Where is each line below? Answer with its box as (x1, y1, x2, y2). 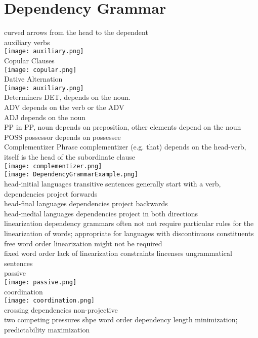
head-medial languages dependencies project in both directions (4, 208, 198, 218)
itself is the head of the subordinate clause (4, 152, 135, 162)
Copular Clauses (4, 55, 55, 65)
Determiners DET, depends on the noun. (4, 92, 131, 102)
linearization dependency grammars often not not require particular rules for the (4, 218, 254, 229)
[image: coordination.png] (4, 297, 95, 305)
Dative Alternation (4, 73, 63, 84)
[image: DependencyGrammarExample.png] (4, 171, 138, 178)
